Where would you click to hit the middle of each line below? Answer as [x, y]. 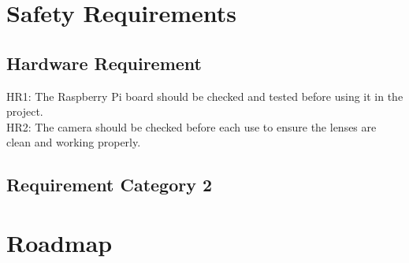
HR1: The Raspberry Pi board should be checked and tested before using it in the [205, 96]
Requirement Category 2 [110, 185]
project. [25, 111]
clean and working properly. [74, 142]
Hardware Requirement [104, 63]
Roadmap [59, 242]
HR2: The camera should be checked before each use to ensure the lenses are [191, 126]
